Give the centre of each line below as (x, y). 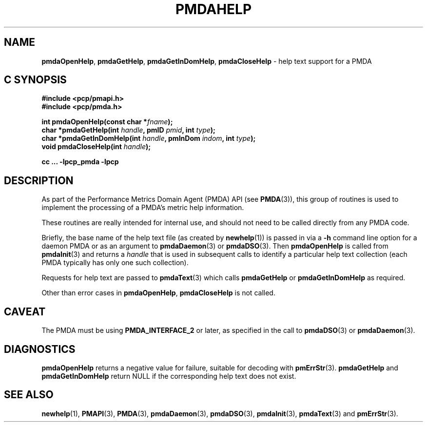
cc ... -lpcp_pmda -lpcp (80, 162)
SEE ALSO (29, 395)
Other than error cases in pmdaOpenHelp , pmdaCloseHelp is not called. (158, 293)
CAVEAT (25, 311)
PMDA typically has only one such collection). (115, 263)
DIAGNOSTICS (40, 349)
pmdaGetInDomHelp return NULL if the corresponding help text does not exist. (169, 376)
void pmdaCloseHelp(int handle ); (96, 147)
